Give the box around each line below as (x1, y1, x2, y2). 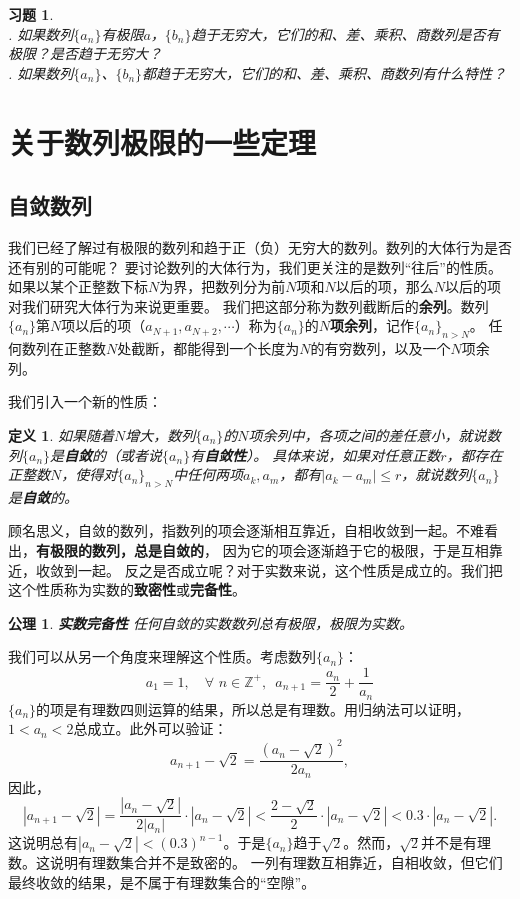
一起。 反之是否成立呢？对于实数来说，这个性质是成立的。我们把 (77, 559, 503, 580)
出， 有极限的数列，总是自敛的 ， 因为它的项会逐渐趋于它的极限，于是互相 (8, 540, 489, 561)
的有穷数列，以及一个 (310, 338, 451, 359)
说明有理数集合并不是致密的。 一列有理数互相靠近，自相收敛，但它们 (49, 852, 503, 873)
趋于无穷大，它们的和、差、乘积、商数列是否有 (191, 23, 500, 44)
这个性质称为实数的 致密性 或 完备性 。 (8, 579, 246, 600)
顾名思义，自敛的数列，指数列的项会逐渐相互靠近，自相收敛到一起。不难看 (8, 520, 498, 541)
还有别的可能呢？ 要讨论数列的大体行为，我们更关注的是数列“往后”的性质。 (8, 256, 502, 277)
